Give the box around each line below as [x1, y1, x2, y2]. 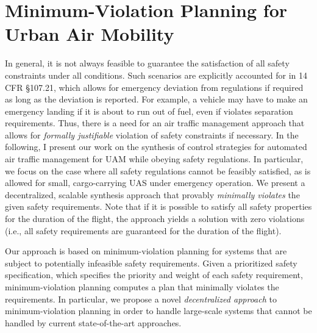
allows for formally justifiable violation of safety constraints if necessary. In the [5, 128, 299, 141]
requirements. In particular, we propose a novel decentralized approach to [5, 292, 277, 305]
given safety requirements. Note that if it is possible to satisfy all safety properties [5, 200, 312, 213]
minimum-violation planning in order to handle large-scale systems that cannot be [5, 304, 312, 317]
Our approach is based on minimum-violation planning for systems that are [5, 245, 287, 257]
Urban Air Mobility [5, 21, 174, 46]
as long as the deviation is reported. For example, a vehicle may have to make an [5, 93, 308, 106]
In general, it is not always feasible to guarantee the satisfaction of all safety [5, 57, 290, 70]
